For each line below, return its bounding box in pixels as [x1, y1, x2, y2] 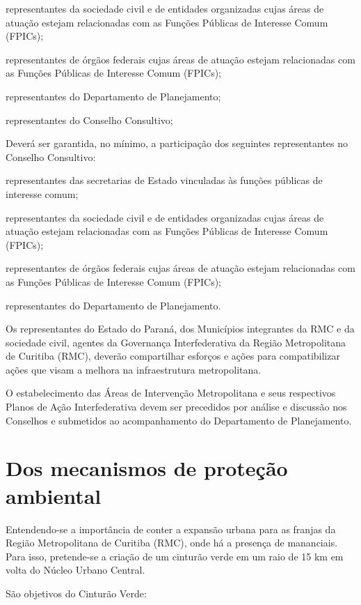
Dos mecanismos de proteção [6, 454, 288, 482]
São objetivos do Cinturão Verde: [6, 585, 147, 600]
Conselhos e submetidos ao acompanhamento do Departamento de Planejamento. [6, 413, 352, 427]
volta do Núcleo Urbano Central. [6, 562, 145, 577]
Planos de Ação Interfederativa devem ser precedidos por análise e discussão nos [6, 399, 347, 414]
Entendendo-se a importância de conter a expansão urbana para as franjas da [6, 521, 336, 536]
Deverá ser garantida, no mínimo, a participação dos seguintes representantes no [6, 136, 348, 151]
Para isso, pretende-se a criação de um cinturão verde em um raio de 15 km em [6, 549, 344, 563]
